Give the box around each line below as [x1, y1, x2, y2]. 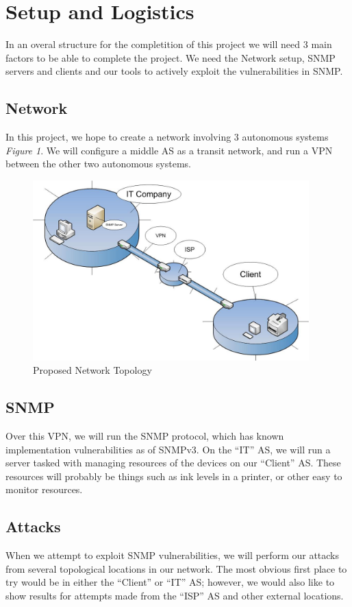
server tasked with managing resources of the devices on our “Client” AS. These [5, 455, 341, 470]
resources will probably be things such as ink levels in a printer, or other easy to [5, 468, 342, 483]
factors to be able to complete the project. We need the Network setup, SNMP [5, 50, 336, 64]
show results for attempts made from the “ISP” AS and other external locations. [5, 588, 344, 602]
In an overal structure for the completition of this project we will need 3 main [5, 37, 332, 51]
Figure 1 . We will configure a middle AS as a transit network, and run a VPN [5, 143, 333, 157]
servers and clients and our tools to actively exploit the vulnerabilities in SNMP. [5, 64, 343, 78]
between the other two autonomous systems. [5, 156, 191, 171]
